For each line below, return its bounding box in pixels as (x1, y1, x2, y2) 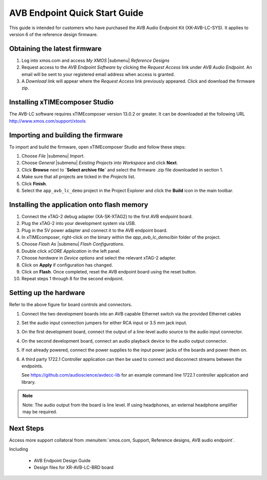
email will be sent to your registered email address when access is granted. (21, 71, 175, 77)
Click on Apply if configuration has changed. (21, 262, 113, 268)
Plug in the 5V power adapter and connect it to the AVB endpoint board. (21, 227, 168, 233)
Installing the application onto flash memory (9, 200, 148, 209)
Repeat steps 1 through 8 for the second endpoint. (21, 276, 124, 282)
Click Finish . (21, 180, 47, 186)
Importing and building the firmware (9, 131, 123, 139)
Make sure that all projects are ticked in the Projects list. (21, 174, 135, 180)
